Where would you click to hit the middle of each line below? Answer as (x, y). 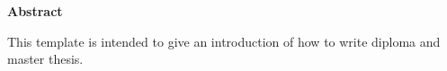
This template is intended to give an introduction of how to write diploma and (224, 41)
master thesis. (45, 59)
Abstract (35, 11)
